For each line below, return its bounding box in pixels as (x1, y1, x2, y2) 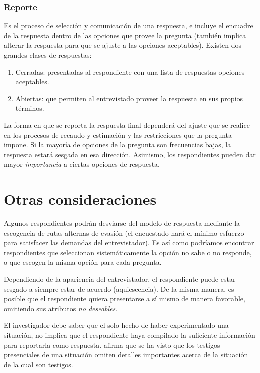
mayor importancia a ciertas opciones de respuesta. (4, 159, 160, 169)
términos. (15, 103, 44, 113)
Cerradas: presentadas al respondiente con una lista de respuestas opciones (15, 66, 245, 77)
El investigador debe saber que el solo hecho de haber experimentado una (4, 320, 229, 330)
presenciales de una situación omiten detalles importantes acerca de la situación (4, 349, 248, 360)
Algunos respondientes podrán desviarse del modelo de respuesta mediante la (4, 218, 240, 228)
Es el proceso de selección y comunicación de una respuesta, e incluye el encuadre (4, 20, 253, 31)
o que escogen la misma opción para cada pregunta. (4, 257, 162, 267)
